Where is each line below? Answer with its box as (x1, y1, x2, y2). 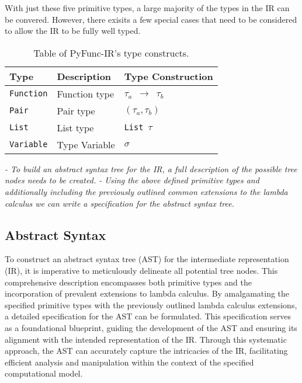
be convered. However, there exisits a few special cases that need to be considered (5, 13, 297, 25)
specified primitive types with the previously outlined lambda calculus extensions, (5, 298, 297, 311)
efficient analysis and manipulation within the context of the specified (5, 356, 254, 368)
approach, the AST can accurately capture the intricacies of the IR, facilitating (5, 344, 288, 357)
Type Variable (57, 137, 115, 151)
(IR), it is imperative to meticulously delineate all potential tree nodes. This (5, 264, 278, 276)
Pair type (57, 103, 95, 117)
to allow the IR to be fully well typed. (5, 25, 141, 37)
